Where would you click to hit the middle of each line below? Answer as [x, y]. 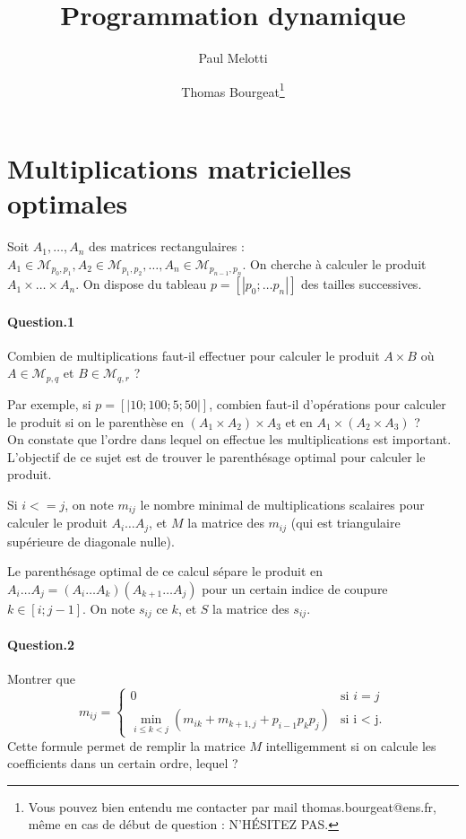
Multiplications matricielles [179, 167]
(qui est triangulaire [345, 523]
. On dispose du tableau [141, 284]
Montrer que [41, 679]
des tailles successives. [362, 284]
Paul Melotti [233, 58]
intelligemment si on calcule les [351, 745]
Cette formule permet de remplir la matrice [126, 745]
